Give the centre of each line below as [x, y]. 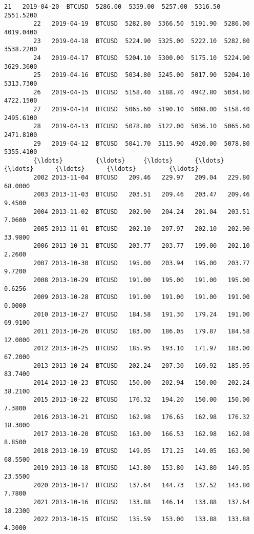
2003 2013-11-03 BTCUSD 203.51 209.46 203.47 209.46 [142, 195]
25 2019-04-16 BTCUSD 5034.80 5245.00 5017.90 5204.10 [142, 75]
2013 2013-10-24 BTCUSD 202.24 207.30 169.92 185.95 [142, 365]
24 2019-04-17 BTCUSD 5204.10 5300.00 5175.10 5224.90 [142, 58]
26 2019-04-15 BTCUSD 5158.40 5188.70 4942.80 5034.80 [142, 92]
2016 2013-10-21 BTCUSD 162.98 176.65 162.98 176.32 [142, 417]
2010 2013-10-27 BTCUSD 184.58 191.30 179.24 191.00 [142, 314]
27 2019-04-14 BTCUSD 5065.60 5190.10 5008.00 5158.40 [142, 109]
